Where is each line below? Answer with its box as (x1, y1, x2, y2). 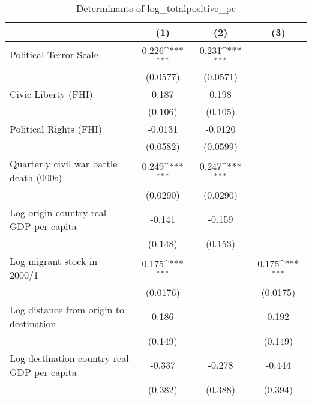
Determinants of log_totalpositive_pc (76, 1, 236, 15)
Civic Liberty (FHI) (10, 86, 93, 101)
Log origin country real (10, 205, 107, 219)
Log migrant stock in (10, 253, 98, 268)
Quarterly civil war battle (10, 156, 118, 170)
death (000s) (10, 170, 62, 184)
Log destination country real (10, 351, 129, 365)
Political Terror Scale (10, 47, 98, 62)
